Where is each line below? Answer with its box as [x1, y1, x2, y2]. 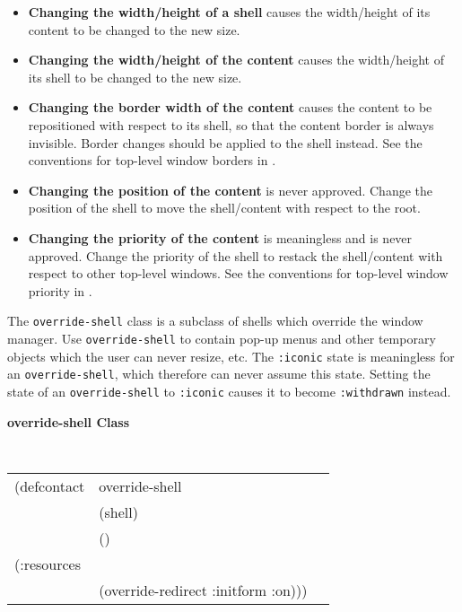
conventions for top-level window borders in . [28, 151, 276, 170]
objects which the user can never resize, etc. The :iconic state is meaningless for [7, 346, 455, 365]
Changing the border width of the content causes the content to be [28, 98, 432, 117]
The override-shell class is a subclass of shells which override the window [7, 311, 423, 330]
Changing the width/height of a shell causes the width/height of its [28, 3, 431, 21]
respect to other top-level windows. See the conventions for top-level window [28, 264, 449, 283]
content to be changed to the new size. [28, 20, 240, 39]
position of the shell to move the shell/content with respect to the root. [28, 198, 421, 217]
